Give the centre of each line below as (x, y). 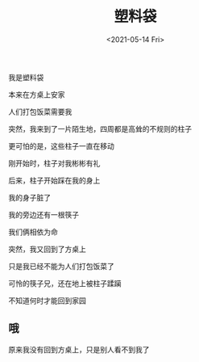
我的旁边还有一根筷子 (44, 214)
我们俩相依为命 (33, 232)
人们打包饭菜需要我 (40, 112)
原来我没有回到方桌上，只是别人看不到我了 (79, 349)
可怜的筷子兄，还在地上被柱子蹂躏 (65, 283)
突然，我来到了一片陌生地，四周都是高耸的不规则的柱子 (100, 128)
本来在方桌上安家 (37, 95)
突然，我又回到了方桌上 (47, 249)
